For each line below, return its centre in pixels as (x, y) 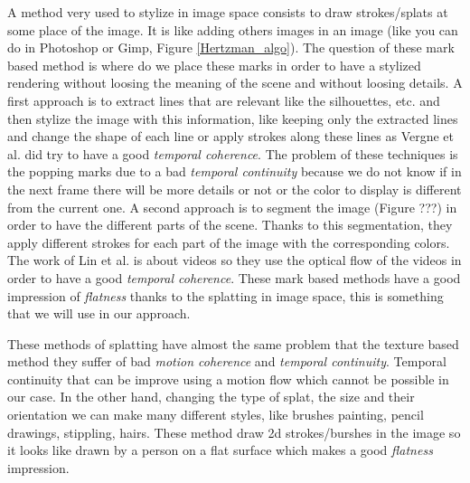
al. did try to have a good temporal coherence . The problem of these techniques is (233, 153)
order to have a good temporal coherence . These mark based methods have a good (234, 277)
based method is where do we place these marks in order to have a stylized (214, 65)
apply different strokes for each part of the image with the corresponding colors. (229, 242)
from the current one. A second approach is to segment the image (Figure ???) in (232, 207)
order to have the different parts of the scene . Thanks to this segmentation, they (230, 225)
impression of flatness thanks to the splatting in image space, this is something (226, 295)
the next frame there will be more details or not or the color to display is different (235, 189)
